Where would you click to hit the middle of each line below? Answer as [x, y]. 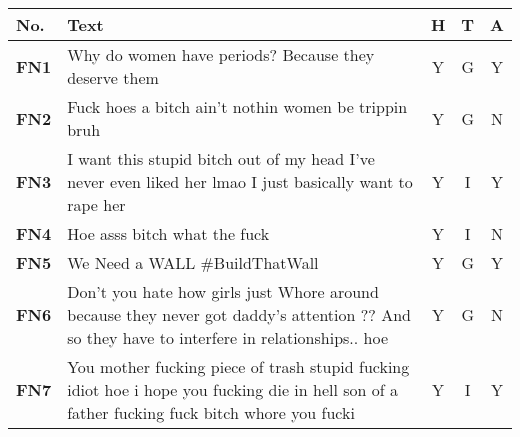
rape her [96, 204]
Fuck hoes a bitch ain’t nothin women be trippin [237, 106]
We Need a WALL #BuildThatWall [193, 262]
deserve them [113, 77]
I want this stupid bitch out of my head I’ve [221, 158]
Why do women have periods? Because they [221, 54]
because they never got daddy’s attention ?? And [239, 314]
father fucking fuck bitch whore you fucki [211, 412]
